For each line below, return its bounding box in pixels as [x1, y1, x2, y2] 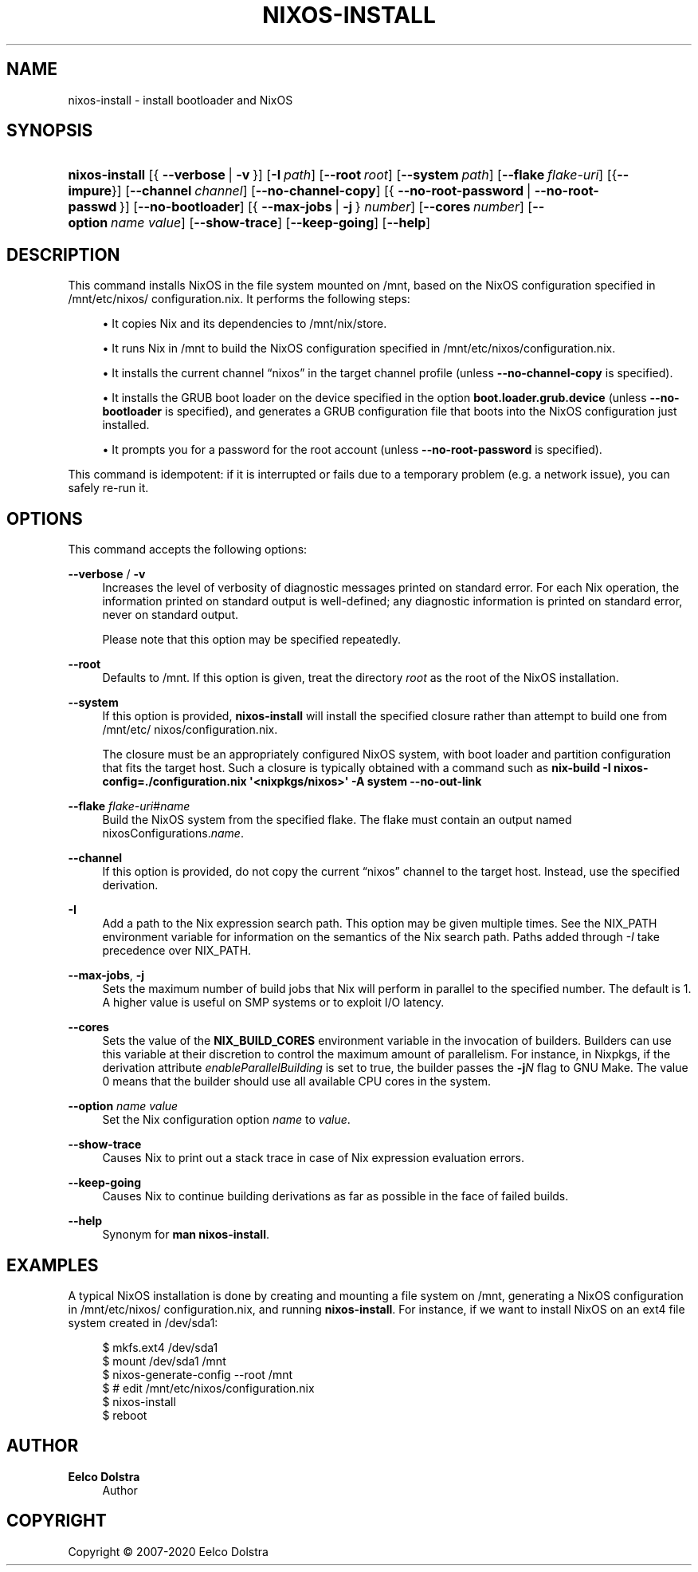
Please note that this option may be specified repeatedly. [102, 632, 401, 647]
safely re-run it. [68, 481, 149, 495]
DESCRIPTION [6, 244, 120, 265]
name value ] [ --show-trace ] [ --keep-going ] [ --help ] [111, 215, 431, 231]
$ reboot [102, 1408, 147, 1422]
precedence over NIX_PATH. [102, 944, 252, 958]
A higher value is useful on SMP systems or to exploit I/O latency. [102, 995, 445, 1010]
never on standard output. [102, 608, 238, 622]
